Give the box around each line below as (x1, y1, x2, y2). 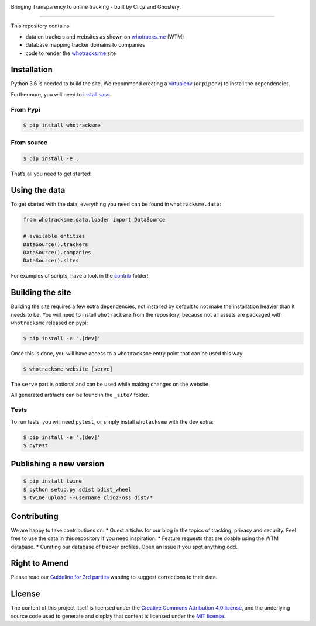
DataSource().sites (23, 257, 79, 264)
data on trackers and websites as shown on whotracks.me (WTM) (25, 33, 184, 40)
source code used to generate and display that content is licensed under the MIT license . (11, 613, 226, 620)
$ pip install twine (23, 478, 82, 485)
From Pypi (11, 105, 40, 113)
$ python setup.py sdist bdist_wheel (23, 486, 132, 493)
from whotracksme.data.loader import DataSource (23, 216, 166, 223)
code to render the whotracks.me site (25, 50, 116, 57)
